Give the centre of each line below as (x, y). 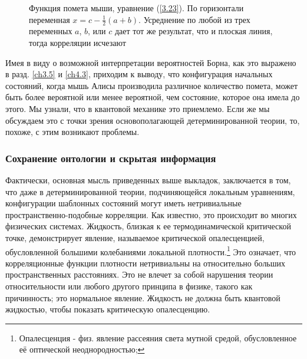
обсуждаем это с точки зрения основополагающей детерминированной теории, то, (153, 120)
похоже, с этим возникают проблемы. (72, 132)
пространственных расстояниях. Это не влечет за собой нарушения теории (139, 274)
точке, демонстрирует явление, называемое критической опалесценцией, (135, 237)
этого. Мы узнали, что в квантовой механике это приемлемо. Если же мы (138, 108)
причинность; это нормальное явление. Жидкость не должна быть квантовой (143, 297)
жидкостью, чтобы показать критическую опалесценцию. (108, 309)
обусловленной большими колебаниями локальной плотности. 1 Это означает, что (151, 251)
